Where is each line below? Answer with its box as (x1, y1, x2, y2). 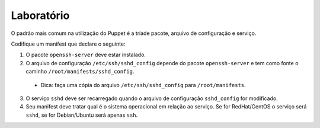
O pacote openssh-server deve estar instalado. (25, 51, 146, 59)
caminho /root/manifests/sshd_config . (25, 68, 135, 75)
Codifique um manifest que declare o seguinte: (11, 40, 126, 47)
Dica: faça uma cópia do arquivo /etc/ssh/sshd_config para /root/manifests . (40, 81, 246, 88)
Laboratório (11, 9, 70, 22)
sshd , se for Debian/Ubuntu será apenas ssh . (25, 111, 138, 119)
